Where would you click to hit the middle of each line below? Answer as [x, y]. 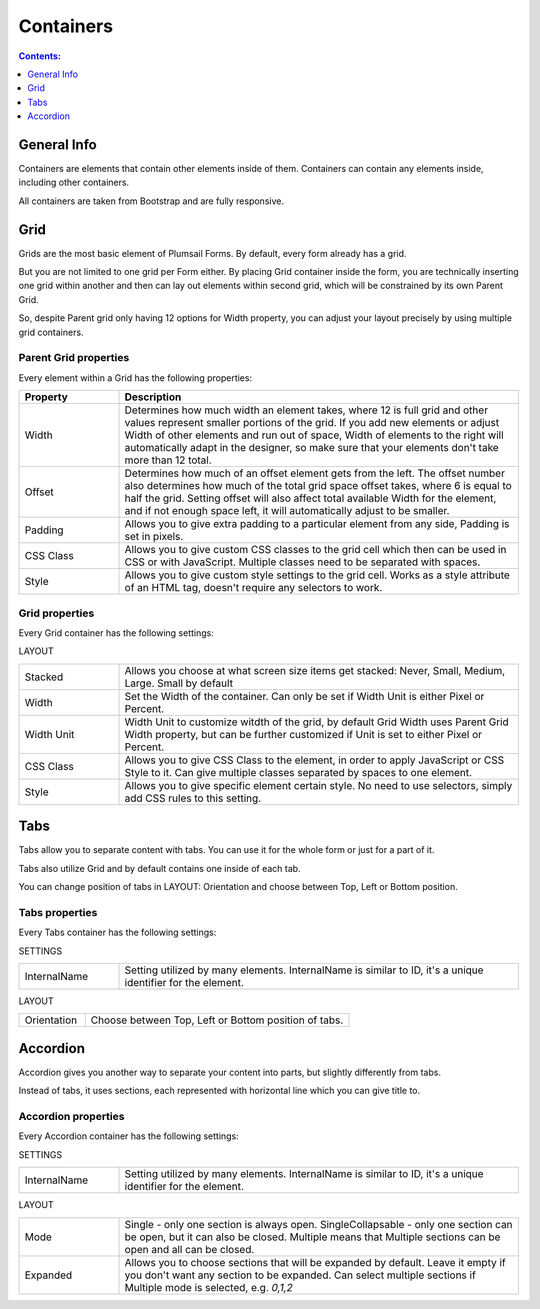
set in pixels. [154, 537]
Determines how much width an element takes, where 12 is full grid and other [306, 410]
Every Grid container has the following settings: [116, 632]
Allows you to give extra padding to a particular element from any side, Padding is [317, 524]
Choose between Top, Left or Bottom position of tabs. [217, 1020]
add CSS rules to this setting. [193, 798]
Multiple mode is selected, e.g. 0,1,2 [209, 1287]
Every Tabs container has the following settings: [117, 932]
